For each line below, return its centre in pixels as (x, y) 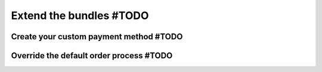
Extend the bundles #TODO (80, 15)
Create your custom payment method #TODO (97, 37)
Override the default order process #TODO (92, 56)
